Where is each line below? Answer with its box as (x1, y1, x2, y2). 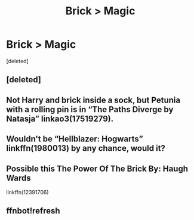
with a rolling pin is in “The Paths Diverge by (6, 104, 174, 114)
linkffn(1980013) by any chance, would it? (6, 143, 166, 153)
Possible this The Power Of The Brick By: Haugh (6, 163, 189, 173)
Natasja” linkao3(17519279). (6, 113, 114, 123)
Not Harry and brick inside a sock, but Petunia (6, 95, 181, 105)
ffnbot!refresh (6, 206, 61, 216)
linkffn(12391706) (6, 188, 49, 196)
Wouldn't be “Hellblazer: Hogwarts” (6, 134, 143, 144)
